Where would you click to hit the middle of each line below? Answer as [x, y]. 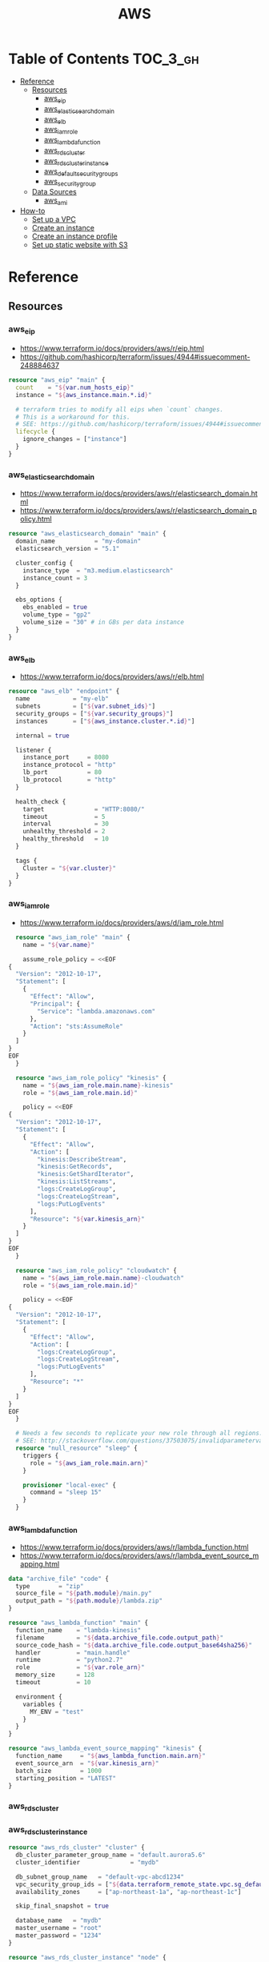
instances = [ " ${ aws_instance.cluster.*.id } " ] [105, 721]
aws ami [56, 201]
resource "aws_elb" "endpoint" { [64, 692]
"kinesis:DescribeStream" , [82, 1159]
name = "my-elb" [62, 699]
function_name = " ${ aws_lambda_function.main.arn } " [110, 1756]
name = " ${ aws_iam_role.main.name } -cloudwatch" [103, 1278]
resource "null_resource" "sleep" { [76, 1448]
